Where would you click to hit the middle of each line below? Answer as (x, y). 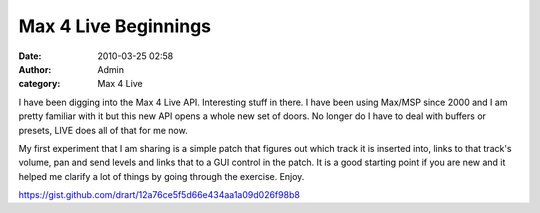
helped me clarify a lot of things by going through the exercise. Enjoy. (161, 176)
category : (39, 84)
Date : (30, 56)
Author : (35, 69)
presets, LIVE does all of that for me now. (103, 130)
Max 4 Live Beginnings (115, 26)
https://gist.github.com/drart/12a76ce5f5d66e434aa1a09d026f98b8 (159, 195)
